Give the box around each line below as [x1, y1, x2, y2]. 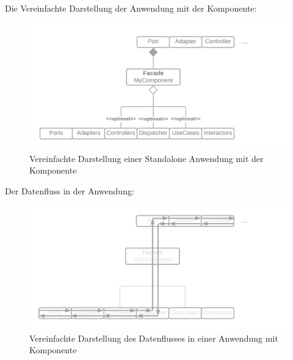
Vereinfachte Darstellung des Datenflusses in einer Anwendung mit [29, 331, 278, 344]
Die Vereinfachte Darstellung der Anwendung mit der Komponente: [5, 2, 257, 14]
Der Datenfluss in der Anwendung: [5, 184, 134, 197]
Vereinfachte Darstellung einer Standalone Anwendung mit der [29, 152, 264, 164]
